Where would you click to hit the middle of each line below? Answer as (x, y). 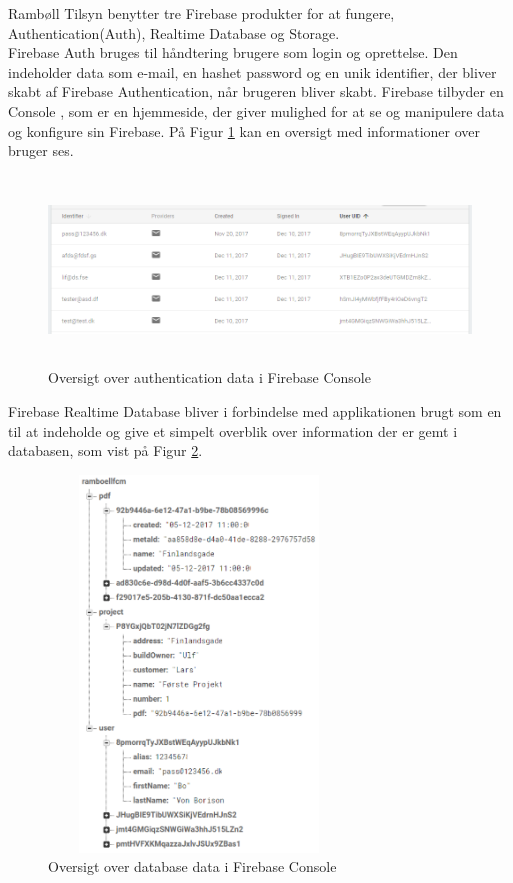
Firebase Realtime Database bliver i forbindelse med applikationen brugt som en (255, 410)
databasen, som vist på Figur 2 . (105, 450)
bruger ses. (41, 150)
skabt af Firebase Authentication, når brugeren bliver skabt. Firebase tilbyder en (256, 91)
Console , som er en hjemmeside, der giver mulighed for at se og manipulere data (256, 110)
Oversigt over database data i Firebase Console (192, 866)
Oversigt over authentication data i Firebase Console (209, 377)
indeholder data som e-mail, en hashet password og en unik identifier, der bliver (252, 71)
